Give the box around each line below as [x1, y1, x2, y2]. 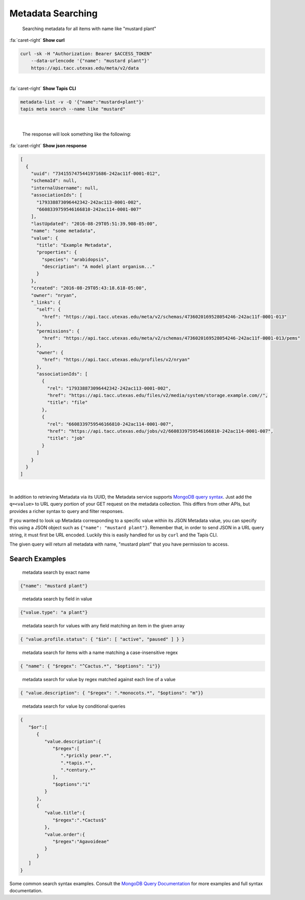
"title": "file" [46, 399, 88, 406]
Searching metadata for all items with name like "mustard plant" [22, 26, 157, 32]
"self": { [36, 307, 61, 312]
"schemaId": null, [31, 178, 77, 184]
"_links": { [31, 300, 61, 305]
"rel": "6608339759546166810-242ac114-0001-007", [46, 421, 174, 427]
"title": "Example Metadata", [36, 242, 112, 248]
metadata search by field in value [22, 596, 92, 602]
